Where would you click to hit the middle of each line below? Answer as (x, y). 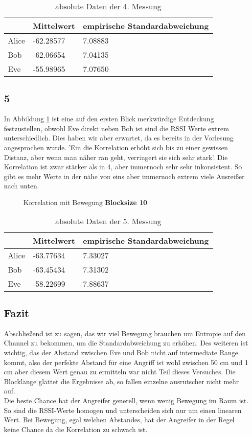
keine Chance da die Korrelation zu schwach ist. (76, 429)
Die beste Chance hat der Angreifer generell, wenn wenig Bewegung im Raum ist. (126, 400)
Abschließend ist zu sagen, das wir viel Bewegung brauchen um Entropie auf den (125, 333)
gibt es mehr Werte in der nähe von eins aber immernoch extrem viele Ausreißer (124, 176)
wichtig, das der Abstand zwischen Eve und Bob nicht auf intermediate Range (121, 352)
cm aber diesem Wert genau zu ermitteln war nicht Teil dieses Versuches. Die (120, 372)
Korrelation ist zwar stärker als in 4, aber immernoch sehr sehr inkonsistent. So (123, 167)
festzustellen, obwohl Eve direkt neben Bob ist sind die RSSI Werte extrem (116, 128)
